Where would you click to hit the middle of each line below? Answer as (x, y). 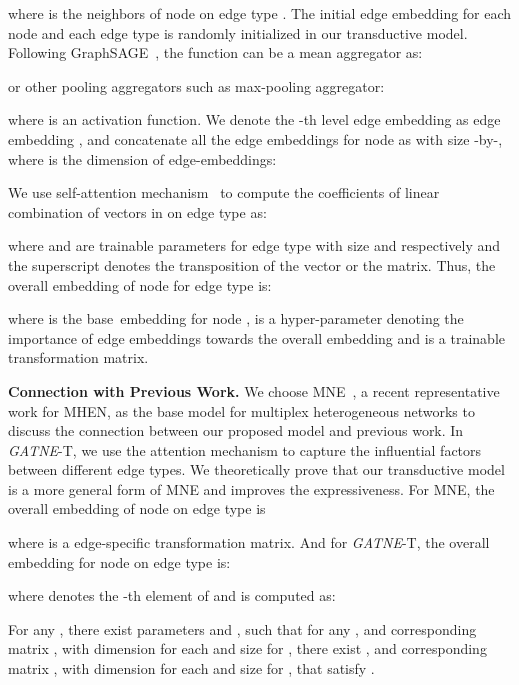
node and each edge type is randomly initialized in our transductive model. (238, 32)
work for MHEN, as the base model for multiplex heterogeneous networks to (241, 410)
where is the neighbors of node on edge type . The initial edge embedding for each (260, 13)
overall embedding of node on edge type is (137, 508)
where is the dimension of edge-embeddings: (142, 158)
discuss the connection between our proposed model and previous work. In (236, 430)
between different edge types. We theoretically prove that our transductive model (256, 469)
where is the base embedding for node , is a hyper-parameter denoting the (236, 318)
